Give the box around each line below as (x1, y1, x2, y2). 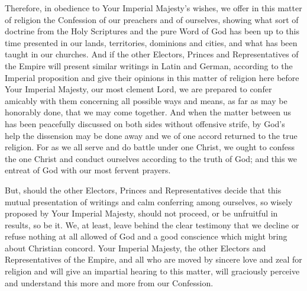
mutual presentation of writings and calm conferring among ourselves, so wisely (5, 195, 293, 208)
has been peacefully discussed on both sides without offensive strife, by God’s (5, 117, 285, 130)
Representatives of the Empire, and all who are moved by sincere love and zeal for (5, 253, 302, 266)
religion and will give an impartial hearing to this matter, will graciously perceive (5, 265, 300, 277)
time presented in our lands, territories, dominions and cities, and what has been (5, 36, 298, 48)
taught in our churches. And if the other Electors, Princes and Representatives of (5, 48, 299, 60)
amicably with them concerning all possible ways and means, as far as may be (5, 94, 287, 106)
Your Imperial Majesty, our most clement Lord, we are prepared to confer (5, 83, 272, 95)
